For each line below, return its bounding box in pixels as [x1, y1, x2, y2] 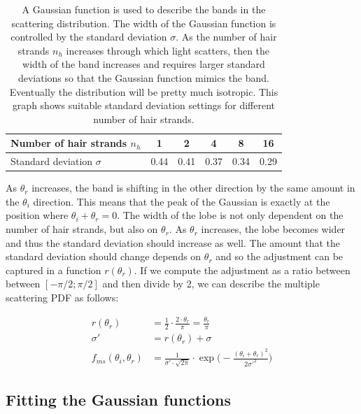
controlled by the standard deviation [10, 29, 167, 44]
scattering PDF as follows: [6, 290, 119, 305]
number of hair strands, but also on [6, 222, 158, 236]
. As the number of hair [176, 29, 277, 44]
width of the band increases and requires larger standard [22, 57, 265, 71]
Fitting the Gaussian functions [6, 389, 231, 411]
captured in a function [6, 262, 101, 277]
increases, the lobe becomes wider [201, 222, 346, 236]
